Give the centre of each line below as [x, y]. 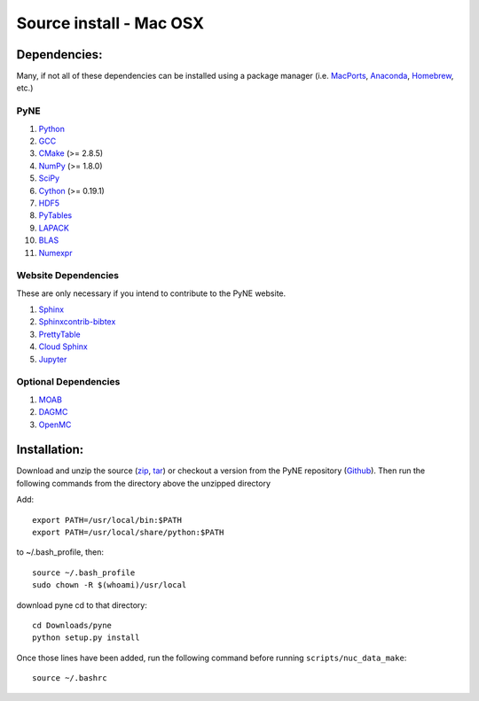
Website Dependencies [68, 276]
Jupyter [53, 359]
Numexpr [55, 253]
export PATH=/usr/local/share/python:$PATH [128, 532]
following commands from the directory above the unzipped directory [143, 483]
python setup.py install [86, 638]
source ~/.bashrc [70, 678]
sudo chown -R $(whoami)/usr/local [110, 585]
